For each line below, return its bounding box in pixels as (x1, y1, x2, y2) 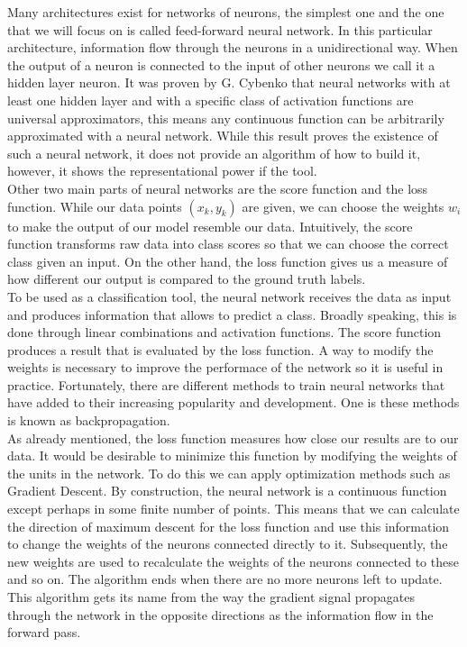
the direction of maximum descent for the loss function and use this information (7, 516, 450, 535)
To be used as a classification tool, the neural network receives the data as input (7, 287, 452, 305)
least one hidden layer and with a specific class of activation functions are (7, 90, 414, 109)
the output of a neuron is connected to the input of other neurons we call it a (7, 55, 435, 74)
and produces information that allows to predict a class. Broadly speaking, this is (7, 305, 457, 323)
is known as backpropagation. (7, 411, 170, 430)
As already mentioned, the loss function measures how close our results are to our (7, 428, 459, 447)
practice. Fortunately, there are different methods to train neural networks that (7, 375, 445, 394)
